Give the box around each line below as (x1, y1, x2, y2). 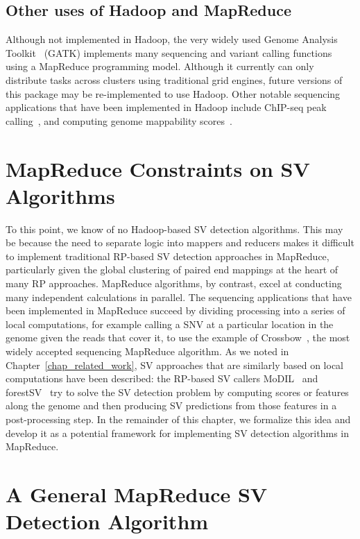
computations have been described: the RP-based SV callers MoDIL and (6, 371, 318, 386)
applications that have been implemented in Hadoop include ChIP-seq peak (6, 100, 327, 114)
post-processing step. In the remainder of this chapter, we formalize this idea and (6, 411, 351, 426)
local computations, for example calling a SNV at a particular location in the (6, 316, 334, 331)
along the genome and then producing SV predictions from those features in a (6, 398, 337, 413)
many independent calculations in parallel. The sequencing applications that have (6, 289, 352, 304)
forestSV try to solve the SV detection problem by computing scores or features (6, 384, 349, 399)
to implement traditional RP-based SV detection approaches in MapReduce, (6, 248, 329, 263)
